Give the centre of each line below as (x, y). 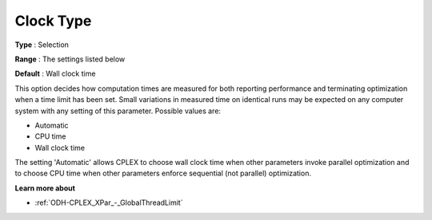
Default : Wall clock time (55, 74)
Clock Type (53, 21)
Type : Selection (42, 45)
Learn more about (45, 188)
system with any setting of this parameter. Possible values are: (118, 111)
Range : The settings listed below (70, 59)
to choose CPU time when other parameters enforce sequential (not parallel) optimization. (163, 173)
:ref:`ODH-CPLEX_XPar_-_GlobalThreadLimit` (109, 202)
